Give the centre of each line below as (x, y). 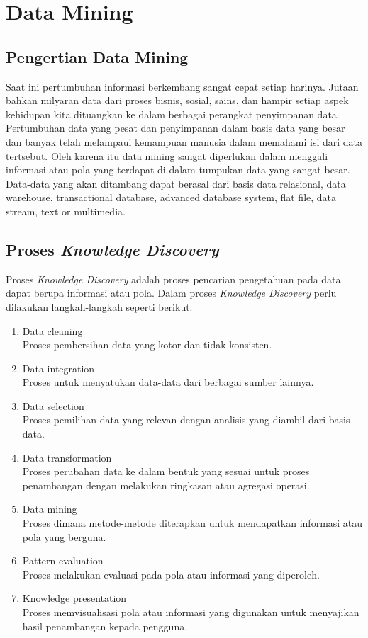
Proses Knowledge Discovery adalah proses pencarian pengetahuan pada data (173, 279)
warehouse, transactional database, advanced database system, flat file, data (171, 197)
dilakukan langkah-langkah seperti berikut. (99, 306)
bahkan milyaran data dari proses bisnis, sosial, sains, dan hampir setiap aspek (177, 100)
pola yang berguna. (64, 536)
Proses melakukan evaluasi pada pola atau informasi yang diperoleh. (171, 574)
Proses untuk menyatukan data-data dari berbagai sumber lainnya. (168, 382)
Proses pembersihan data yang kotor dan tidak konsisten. (147, 344)
